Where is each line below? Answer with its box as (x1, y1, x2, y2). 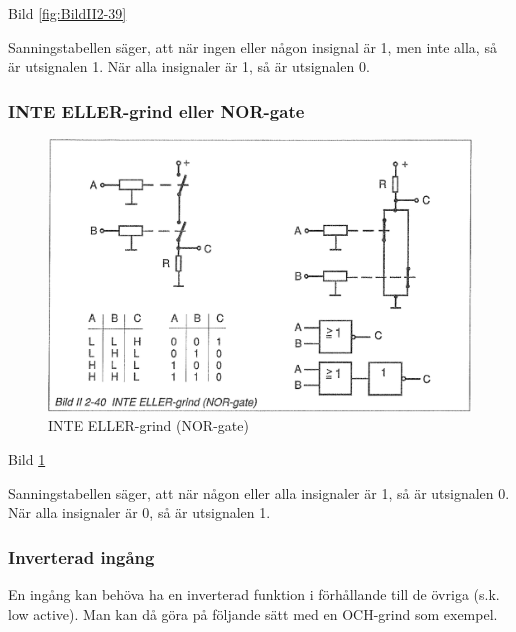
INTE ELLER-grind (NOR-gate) (48, 415, 249, 436)
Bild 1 (8, 449, 46, 470)
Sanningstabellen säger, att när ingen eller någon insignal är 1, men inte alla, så (8, 36, 497, 57)
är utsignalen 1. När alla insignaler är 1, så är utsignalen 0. (8, 56, 370, 77)
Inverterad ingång (8, 544, 155, 569)
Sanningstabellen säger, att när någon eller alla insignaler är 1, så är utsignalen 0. (8, 482, 510, 503)
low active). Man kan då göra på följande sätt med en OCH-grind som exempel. (8, 603, 498, 624)
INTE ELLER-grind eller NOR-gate (8, 98, 305, 123)
